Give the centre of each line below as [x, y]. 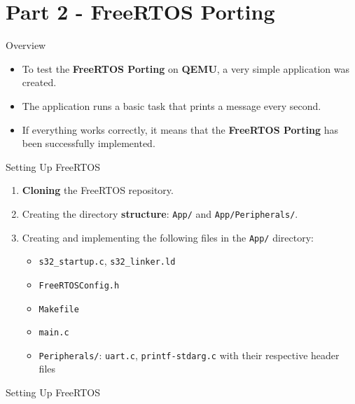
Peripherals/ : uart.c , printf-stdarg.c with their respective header [189, 355]
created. [39, 82]
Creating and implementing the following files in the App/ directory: [168, 237]
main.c [54, 333]
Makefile [59, 309]
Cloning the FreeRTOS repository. [98, 190]
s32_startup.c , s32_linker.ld [107, 261]
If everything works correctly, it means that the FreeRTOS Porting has [180, 129]
